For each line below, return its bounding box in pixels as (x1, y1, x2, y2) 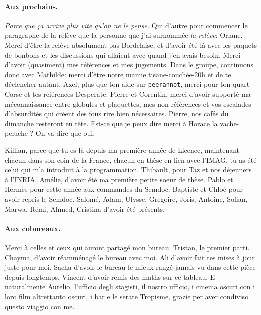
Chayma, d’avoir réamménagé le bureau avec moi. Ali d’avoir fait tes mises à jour (5, 252, 255, 262)
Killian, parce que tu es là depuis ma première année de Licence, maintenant (5, 144, 240, 155)
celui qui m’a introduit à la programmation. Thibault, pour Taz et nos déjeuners (5, 164, 252, 175)
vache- (220, 118, 239, 128)
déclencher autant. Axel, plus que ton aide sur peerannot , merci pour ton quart (5, 79, 250, 89)
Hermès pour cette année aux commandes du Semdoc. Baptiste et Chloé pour (5, 184, 243, 194)
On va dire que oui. (35, 128, 95, 138)
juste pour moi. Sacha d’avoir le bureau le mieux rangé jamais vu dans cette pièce (5, 262, 256, 272)
